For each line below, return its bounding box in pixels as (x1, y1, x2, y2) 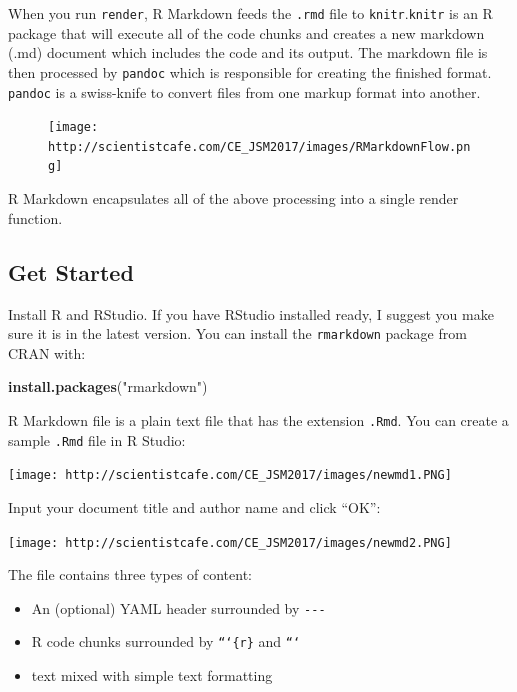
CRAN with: (8, 342, 86, 363)
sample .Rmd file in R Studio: (8, 429, 186, 450)
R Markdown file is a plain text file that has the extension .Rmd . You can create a (8, 409, 509, 430)
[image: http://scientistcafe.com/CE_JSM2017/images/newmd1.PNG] (8, 468, 452, 483)
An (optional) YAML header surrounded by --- (31, 597, 326, 618)
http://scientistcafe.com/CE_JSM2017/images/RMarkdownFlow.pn (48, 139, 471, 154)
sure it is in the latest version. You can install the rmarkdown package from (8, 323, 467, 344)
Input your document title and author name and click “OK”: (8, 496, 381, 517)
